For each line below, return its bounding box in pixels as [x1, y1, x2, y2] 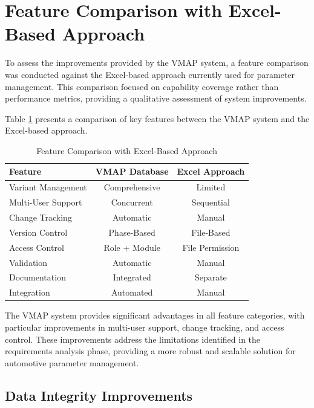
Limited [196, 181, 226, 193]
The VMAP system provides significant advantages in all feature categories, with [5, 309, 305, 322]
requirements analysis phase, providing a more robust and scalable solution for [5, 345, 296, 357]
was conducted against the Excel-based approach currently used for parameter [5, 68, 295, 80]
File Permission [182, 241, 240, 253]
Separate [194, 271, 227, 283]
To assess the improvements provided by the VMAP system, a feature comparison [5, 56, 309, 69]
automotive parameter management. [5, 356, 139, 369]
